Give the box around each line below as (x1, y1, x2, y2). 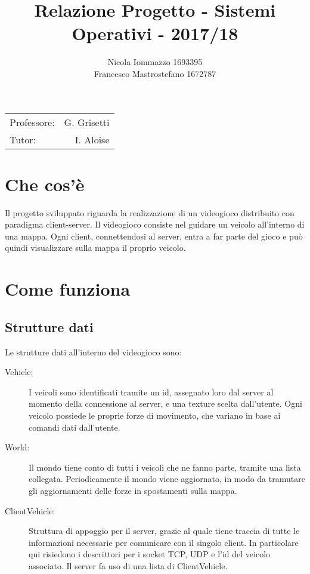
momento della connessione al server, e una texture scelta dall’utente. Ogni (29, 397, 302, 410)
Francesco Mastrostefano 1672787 (94, 67, 216, 79)
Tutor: (10, 132, 36, 146)
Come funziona (5, 277, 131, 301)
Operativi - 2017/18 (72, 21, 238, 45)
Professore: (10, 115, 55, 129)
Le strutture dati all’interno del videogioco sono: (5, 345, 182, 358)
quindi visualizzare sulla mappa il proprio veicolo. (5, 241, 186, 254)
